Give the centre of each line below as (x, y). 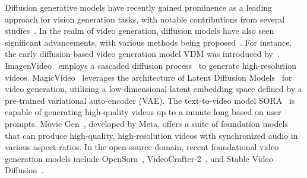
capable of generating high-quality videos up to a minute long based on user (143, 112)
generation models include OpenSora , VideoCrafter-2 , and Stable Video (139, 158)
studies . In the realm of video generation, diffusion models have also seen (140, 31)
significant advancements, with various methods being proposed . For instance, (148, 42)
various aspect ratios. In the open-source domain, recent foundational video (142, 147)
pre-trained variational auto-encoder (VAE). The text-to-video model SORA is (150, 100)
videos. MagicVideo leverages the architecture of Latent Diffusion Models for (148, 77)
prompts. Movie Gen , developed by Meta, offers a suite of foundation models (146, 123)
